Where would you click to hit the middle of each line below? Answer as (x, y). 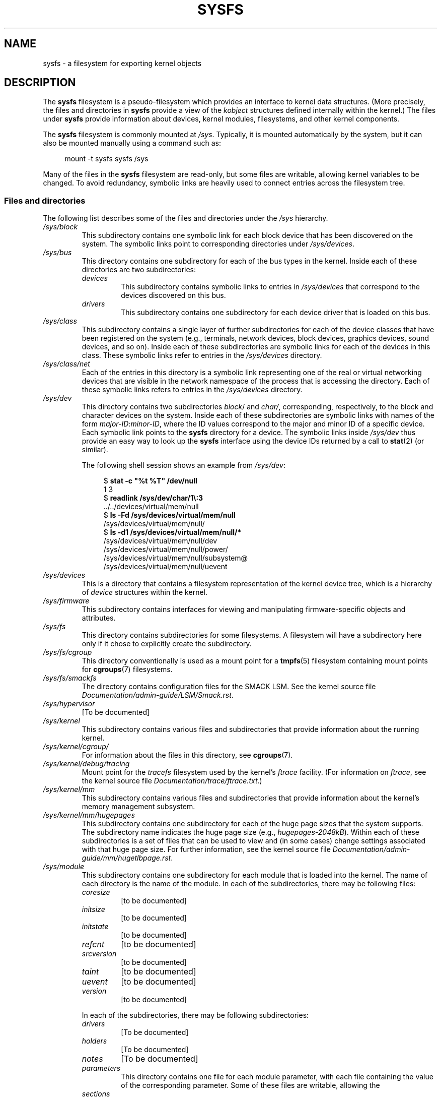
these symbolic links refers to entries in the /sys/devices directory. (192, 390)
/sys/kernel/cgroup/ (76, 747)
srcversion (99, 954)
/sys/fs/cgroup (67, 652)
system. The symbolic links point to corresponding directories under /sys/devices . (218, 244)
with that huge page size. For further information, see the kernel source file (206, 849)
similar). (95, 450)
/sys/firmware (66, 601)
